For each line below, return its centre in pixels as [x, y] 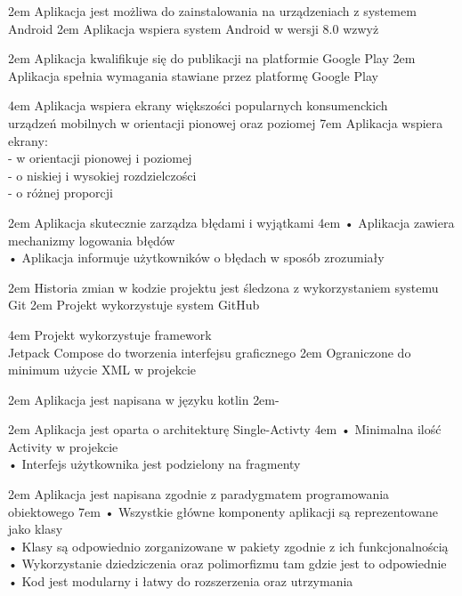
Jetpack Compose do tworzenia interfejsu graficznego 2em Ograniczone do [210, 352]
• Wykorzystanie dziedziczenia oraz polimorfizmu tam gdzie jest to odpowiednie [227, 564]
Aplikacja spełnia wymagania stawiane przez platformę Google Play [193, 75]
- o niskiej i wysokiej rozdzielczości [102, 175]
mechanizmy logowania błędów [92, 240]
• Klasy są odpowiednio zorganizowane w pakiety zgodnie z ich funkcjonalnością [228, 546]
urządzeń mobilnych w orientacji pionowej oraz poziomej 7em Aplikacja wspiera [226, 122]
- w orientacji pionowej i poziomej [100, 158]
